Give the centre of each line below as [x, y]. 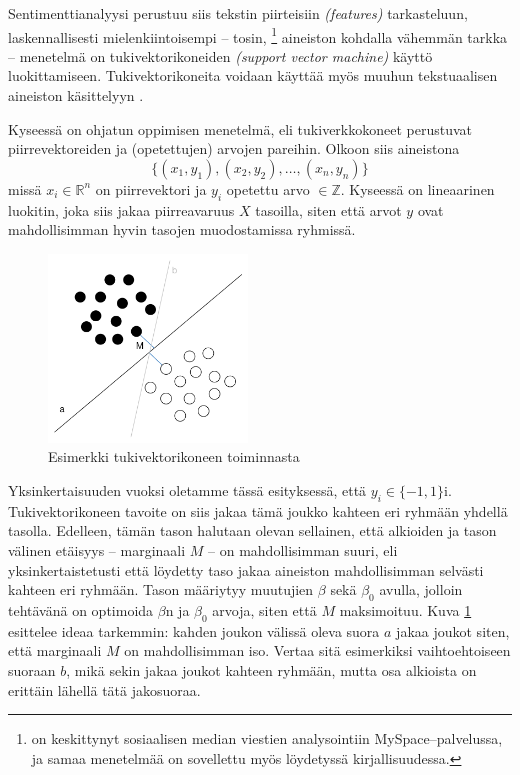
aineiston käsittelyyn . [76, 95]
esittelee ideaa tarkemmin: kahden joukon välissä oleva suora [194, 630]
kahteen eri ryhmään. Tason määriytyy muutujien [161, 589]
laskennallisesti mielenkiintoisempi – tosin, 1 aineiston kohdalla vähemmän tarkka [258, 35]
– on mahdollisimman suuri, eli [303, 549]
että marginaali [55, 650]
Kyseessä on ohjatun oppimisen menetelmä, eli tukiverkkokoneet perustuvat [240, 128]
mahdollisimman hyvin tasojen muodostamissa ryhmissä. [182, 229]
